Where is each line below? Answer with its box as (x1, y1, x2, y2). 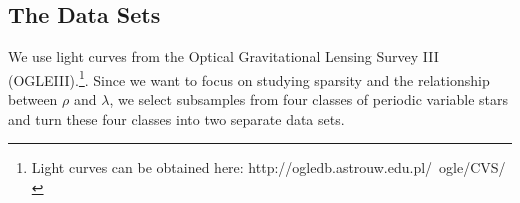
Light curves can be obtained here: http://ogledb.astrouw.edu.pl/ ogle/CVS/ (31, 157, 506, 178)
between (8, 89, 58, 110)
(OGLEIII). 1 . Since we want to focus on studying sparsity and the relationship (8, 66, 490, 90)
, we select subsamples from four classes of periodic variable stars (109, 89, 509, 110)
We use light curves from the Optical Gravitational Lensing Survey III (8, 46, 439, 67)
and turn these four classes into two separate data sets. (8, 108, 345, 129)
